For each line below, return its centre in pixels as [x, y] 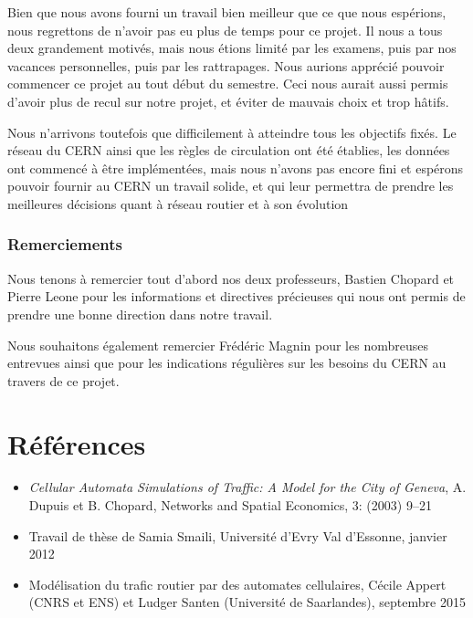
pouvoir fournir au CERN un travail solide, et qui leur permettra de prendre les [231, 186]
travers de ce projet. [63, 380]
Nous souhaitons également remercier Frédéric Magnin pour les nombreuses [218, 345]
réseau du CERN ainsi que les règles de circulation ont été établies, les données [229, 150]
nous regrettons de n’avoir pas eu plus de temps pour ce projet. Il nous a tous [225, 30]
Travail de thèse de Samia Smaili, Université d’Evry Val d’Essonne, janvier [238, 535]
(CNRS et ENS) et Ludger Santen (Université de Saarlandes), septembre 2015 [247, 602]
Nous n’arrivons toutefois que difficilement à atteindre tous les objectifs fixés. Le [232, 132]
